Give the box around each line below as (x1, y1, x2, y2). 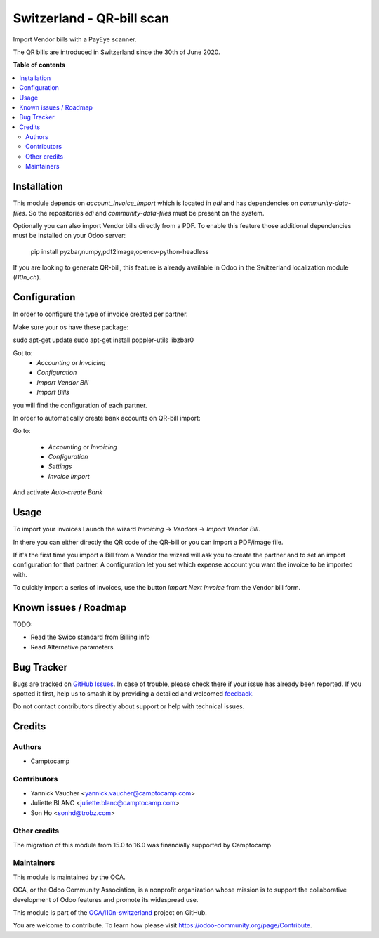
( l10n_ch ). (13, 273, 41, 282)
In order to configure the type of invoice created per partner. (13, 310, 188, 319)
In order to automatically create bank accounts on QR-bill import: (13, 414, 201, 422)
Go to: (13, 427, 31, 435)
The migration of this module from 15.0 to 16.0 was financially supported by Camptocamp (13, 840, 272, 849)
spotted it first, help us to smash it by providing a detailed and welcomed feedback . (13, 689, 254, 698)
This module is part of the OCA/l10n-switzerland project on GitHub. (13, 909, 207, 917)
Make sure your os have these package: (13, 323, 129, 331)
